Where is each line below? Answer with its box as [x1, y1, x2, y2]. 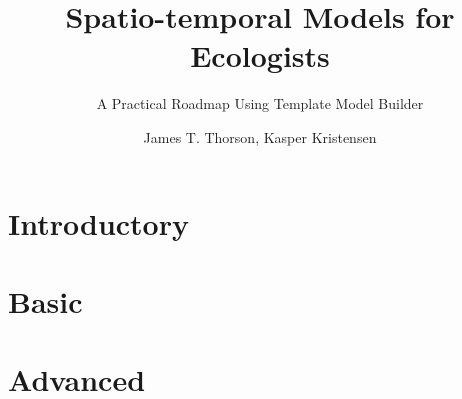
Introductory [8, 202, 189, 243]
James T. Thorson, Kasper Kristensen [143, 126, 377, 147]
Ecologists [190, 35, 330, 76]
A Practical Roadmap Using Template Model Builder [96, 93, 424, 114]
